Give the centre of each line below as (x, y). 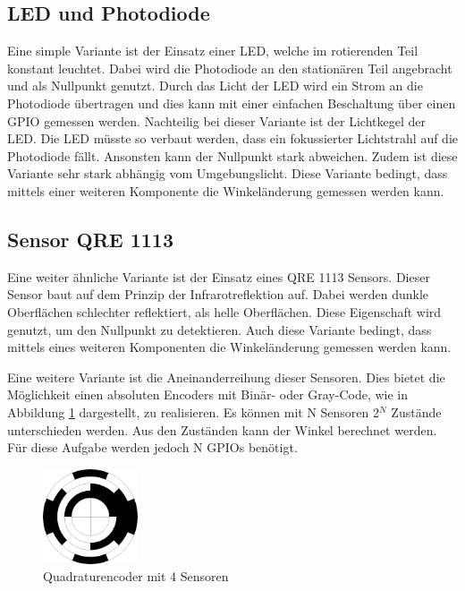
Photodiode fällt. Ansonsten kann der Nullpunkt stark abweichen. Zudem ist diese (232, 155)
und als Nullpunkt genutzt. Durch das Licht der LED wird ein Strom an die (215, 86)
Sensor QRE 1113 (90, 239)
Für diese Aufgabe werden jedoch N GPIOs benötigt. (152, 447)
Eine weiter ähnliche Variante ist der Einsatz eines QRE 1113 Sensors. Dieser (219, 276)
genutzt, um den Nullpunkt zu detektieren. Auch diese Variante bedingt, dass (220, 329)
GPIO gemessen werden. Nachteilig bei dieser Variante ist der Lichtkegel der (216, 120)
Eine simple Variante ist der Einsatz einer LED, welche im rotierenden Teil (213, 51)
